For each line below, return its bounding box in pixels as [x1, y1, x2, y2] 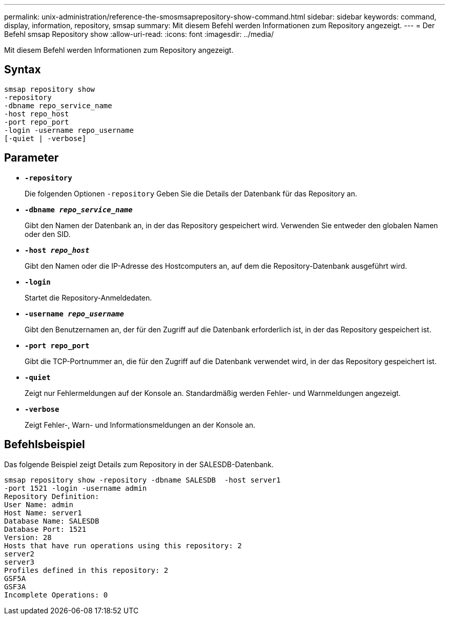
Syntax [4, 63, 41, 76]
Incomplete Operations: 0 [4, 590, 108, 599]
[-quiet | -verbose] [4, 134, 87, 143]
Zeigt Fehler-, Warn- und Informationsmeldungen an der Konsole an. [25, 420, 256, 429]
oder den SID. [25, 229, 71, 238]
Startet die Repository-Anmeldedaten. [25, 293, 152, 302]
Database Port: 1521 [4, 525, 87, 533]
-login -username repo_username [4, 126, 134, 134]
